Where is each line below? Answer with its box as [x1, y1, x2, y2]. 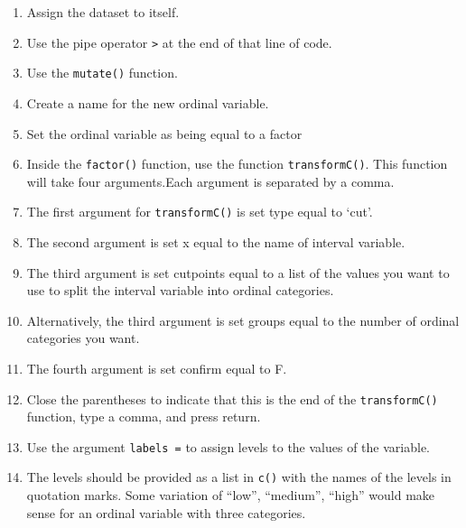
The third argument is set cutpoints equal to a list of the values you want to [26, 263, 450, 282]
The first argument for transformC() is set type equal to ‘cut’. [26, 202, 373, 221]
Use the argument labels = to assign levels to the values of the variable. [26, 437, 430, 456]
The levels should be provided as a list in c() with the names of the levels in [26, 468, 452, 486]
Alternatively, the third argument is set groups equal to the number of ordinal [26, 310, 460, 329]
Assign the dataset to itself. [26, 3, 180, 21]
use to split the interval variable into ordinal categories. [26, 281, 334, 300]
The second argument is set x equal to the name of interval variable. [26, 233, 405, 251]
